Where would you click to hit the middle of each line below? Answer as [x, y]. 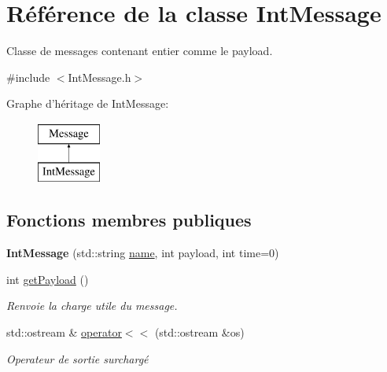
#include [28, 77]
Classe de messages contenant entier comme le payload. [140, 51]
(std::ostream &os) [199, 332]
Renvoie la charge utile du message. [92, 306]
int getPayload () [48, 279]
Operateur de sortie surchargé [77, 358]
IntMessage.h [100, 77]
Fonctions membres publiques [129, 220]
